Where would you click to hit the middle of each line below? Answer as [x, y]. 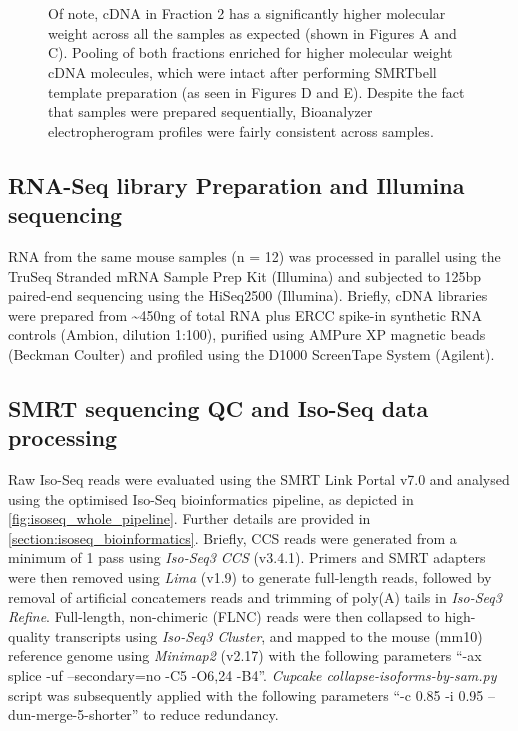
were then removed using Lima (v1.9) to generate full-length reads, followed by [250, 577]
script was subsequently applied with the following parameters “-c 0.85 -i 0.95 [246, 694]
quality [29, 635]
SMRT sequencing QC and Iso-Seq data [218, 407]
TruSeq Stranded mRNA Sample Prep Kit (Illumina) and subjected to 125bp [245, 275]
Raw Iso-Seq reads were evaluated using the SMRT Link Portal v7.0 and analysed [259, 479]
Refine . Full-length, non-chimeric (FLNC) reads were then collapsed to [224, 616]
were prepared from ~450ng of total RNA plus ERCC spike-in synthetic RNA [245, 314]
